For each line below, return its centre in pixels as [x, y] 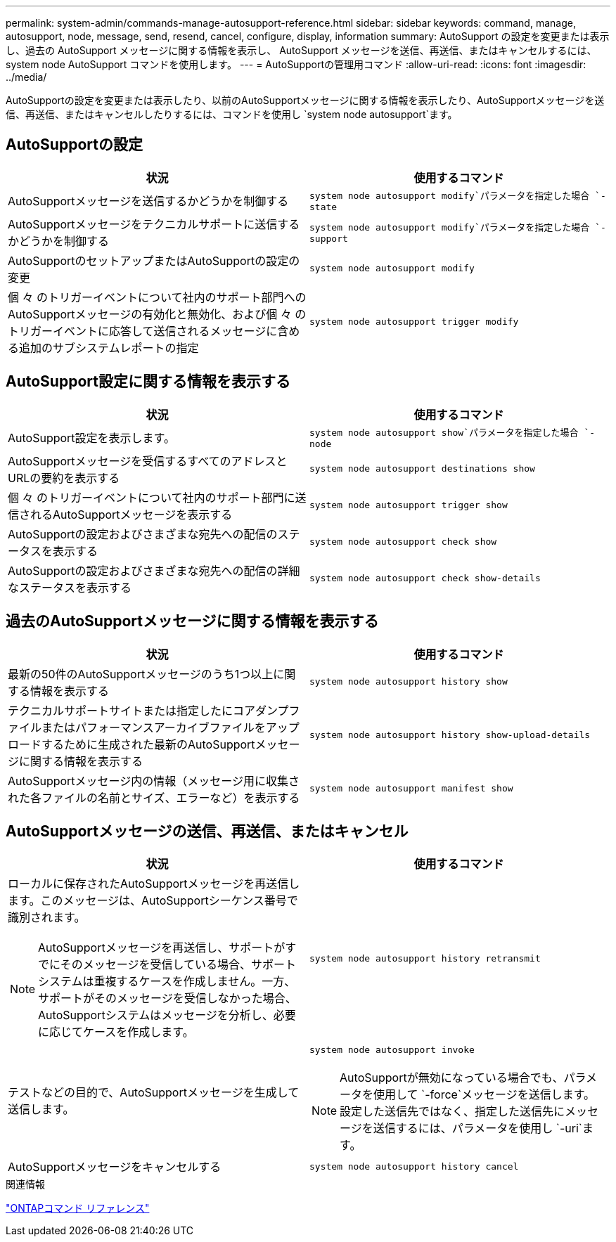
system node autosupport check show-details [425, 578]
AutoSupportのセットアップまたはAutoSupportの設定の [154, 260]
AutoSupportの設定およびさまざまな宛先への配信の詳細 [154, 570]
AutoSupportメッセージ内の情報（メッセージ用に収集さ [154, 781]
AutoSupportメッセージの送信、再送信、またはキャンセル [207, 831]
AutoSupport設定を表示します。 [91, 438]
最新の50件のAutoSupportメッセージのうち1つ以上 [141, 674]
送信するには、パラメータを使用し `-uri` [477, 1128]
